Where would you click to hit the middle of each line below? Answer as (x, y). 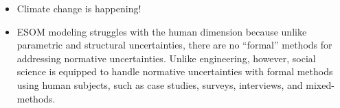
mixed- (320, 84)
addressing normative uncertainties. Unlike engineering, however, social (166, 58)
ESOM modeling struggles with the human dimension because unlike (162, 31)
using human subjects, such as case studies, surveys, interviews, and (160, 84)
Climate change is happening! (79, 8)
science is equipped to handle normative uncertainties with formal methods (175, 71)
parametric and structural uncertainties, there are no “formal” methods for (174, 45)
